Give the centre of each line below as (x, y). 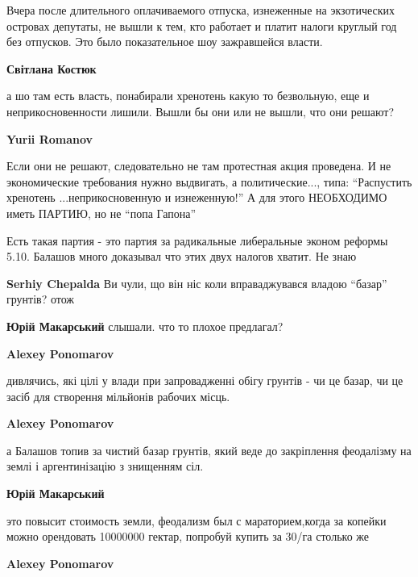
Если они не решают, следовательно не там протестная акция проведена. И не (199, 166)
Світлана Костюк (52, 68)
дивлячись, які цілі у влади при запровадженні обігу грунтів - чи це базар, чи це (205, 380)
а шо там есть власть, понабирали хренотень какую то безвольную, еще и (188, 96)
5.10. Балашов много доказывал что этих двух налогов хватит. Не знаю (182, 256)
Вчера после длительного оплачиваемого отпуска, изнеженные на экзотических (201, 10)
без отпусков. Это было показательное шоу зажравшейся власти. (165, 42)
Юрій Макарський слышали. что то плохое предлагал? (145, 326)
